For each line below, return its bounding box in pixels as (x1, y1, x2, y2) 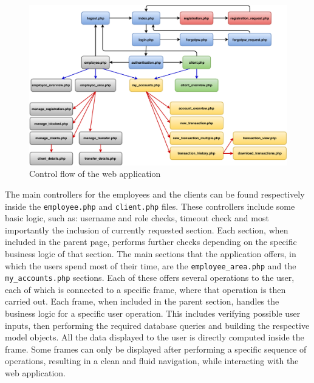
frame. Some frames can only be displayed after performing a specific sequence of (5, 342, 307, 355)
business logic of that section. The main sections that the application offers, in (5, 247, 296, 260)
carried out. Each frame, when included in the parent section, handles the (5, 295, 279, 308)
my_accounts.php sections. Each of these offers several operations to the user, (5, 271, 295, 284)
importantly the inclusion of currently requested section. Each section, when (5, 223, 288, 236)
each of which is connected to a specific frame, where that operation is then (5, 283, 286, 295)
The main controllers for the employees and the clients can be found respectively (5, 187, 305, 200)
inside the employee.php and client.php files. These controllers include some (5, 199, 295, 212)
